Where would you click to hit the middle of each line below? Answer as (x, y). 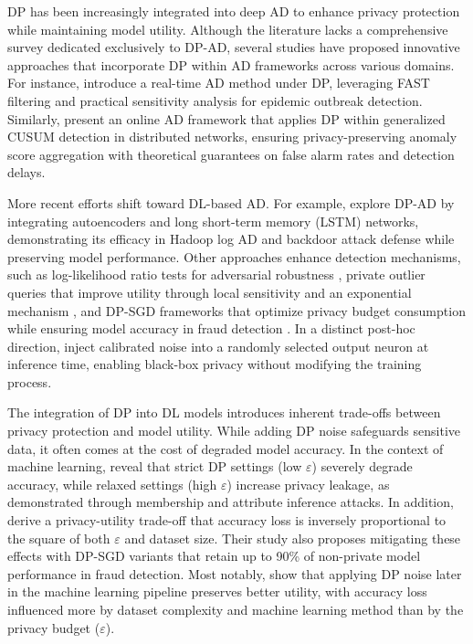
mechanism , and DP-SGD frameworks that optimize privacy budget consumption (236, 310)
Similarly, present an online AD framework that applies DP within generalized (226, 118)
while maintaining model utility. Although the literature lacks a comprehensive (228, 29)
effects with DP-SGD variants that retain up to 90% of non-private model (214, 556)
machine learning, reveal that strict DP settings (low (155, 466)
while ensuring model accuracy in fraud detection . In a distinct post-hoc (211, 328)
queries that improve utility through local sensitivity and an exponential (210, 292)
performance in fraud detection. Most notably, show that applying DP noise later (235, 573)
